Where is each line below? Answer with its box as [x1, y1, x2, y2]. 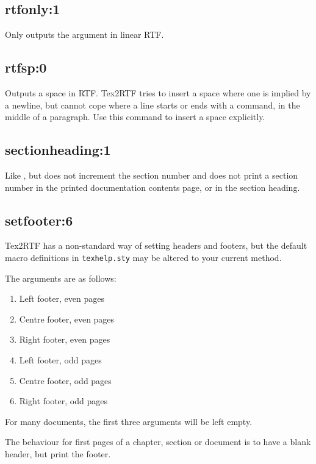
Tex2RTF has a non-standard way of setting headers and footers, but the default [5, 239, 307, 252]
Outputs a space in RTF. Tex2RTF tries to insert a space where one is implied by [5, 87, 311, 99]
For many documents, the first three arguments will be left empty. [5, 415, 253, 427]
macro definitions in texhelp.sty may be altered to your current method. [5, 251, 282, 263]
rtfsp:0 [5, 58, 47, 77]
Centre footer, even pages [19, 312, 115, 325]
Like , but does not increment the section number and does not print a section [5, 168, 298, 181]
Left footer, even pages [19, 292, 104, 305]
